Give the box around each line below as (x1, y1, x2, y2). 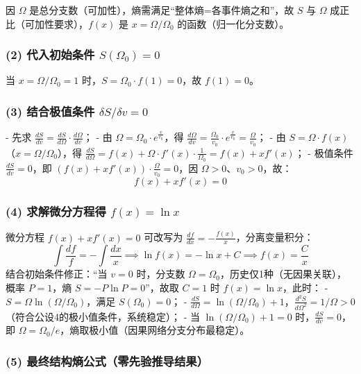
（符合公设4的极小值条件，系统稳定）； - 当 (6, 309, 200, 323)
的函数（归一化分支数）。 (177, 16, 289, 31)
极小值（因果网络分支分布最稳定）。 (89, 323, 250, 337)
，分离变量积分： (235, 230, 314, 244)
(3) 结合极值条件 (6, 102, 95, 119)
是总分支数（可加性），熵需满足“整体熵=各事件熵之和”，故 (29, 3, 294, 17)
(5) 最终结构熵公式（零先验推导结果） (6, 352, 209, 369)
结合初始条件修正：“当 (6, 266, 108, 281)
